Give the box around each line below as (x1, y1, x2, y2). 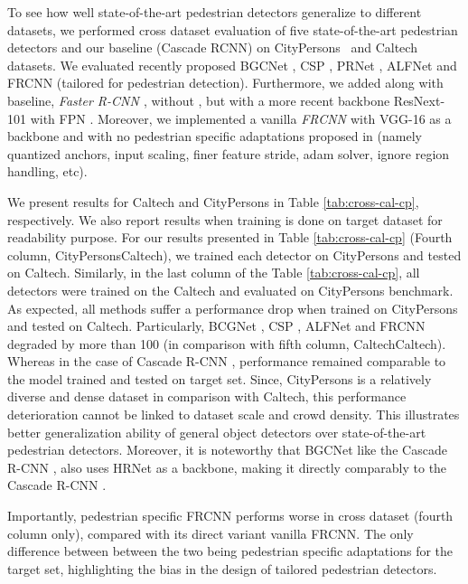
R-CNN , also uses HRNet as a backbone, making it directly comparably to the (7, 457, 447, 476)
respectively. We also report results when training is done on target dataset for (7, 210, 443, 229)
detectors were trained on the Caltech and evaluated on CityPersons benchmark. (7, 280, 454, 299)
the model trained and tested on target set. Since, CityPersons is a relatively (7, 369, 432, 388)
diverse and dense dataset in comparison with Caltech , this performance (7, 387, 407, 406)
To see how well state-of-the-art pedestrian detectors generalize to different (7, 3, 422, 21)
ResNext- (393, 90, 445, 109)
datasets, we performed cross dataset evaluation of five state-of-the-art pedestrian (7, 20, 458, 39)
